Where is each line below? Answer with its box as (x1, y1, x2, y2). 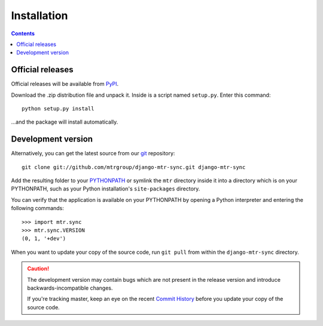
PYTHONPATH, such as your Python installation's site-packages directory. (11, 185, 200, 192)
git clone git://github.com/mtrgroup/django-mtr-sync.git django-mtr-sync (22, 164, 246, 170)
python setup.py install (22, 105, 95, 112)
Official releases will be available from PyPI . (11, 81, 119, 88)
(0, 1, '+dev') (22, 235, 66, 242)
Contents (11, 30, 35, 37)
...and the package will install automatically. (11, 118, 118, 125)
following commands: (11, 205, 64, 212)
